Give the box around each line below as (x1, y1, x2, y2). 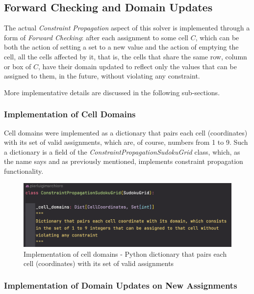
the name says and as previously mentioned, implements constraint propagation (4, 156, 243, 166)
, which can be (195, 32, 239, 42)
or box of (4, 61, 31, 71)
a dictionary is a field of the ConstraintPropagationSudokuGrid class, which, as (4, 146, 240, 157)
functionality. (4, 165, 44, 176)
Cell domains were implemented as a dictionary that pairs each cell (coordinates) (4, 127, 248, 137)
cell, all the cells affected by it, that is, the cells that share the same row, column (4, 51, 247, 61)
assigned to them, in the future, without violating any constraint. (4, 71, 200, 81)
